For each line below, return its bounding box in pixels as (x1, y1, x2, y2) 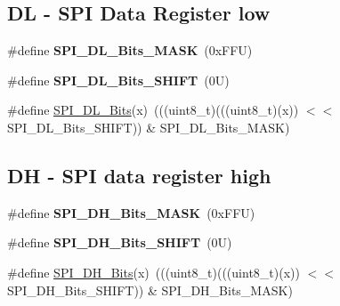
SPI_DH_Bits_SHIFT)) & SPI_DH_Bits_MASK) (7, 280, 293, 299)
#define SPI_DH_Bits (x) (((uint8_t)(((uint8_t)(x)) (7, 262, 300, 281)
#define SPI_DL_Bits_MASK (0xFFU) (7, 41, 253, 60)
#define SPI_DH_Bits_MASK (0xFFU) (7, 203, 255, 221)
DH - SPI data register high (7, 161, 271, 189)
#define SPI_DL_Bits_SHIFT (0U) (7, 70, 230, 89)
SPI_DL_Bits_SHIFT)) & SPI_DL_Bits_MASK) (7, 117, 290, 136)
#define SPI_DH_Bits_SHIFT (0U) (7, 233, 232, 252)
